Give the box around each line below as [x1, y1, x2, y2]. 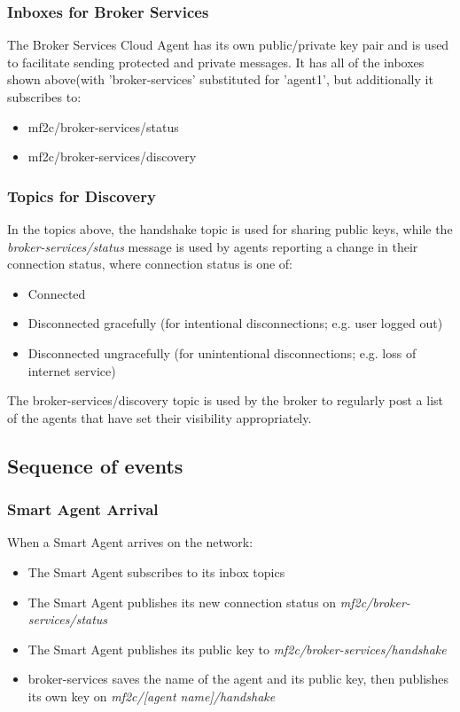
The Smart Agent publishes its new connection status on [27, 592, 337, 611]
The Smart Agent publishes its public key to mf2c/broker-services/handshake [27, 639, 447, 658]
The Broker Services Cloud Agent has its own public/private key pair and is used [7, 35, 449, 54]
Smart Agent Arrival [7, 498, 159, 520]
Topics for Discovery [7, 184, 156, 207]
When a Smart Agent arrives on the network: [7, 533, 253, 552]
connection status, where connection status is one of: [7, 254, 293, 273]
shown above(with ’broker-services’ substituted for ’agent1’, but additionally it [7, 70, 433, 89]
